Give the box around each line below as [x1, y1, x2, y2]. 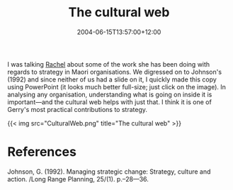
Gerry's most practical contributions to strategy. [7, 105, 147, 113]
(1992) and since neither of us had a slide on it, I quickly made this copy [7, 75, 217, 84]
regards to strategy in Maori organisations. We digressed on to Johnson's [7, 67, 222, 76]
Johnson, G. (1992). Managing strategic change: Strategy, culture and [7, 167, 211, 176]
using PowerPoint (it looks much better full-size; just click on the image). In [7, 82, 227, 91]
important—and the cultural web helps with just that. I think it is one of [7, 97, 212, 106]
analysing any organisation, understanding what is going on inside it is [7, 90, 212, 99]
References [7, 144, 76, 160]
